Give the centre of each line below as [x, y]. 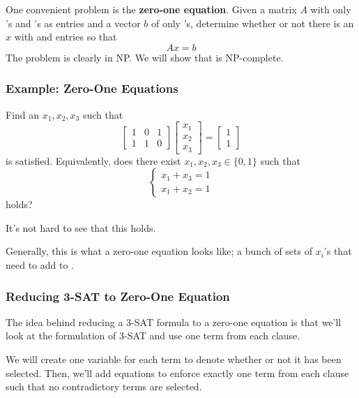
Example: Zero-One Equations [92, 88]
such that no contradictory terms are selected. [104, 386]
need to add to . [40, 265]
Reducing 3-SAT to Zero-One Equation [118, 296]
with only [331, 9]
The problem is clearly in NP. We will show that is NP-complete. [145, 57]
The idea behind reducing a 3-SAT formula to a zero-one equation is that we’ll [174, 322]
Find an [23, 114]
